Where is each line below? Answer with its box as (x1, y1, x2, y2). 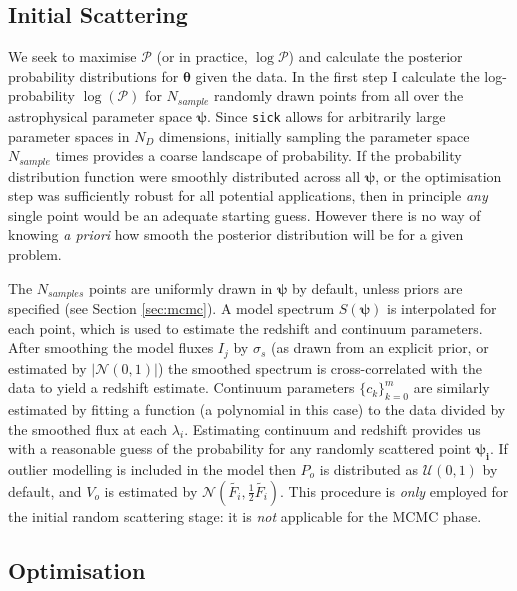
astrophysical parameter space (8, 105, 192, 126)
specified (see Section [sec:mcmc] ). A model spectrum (8, 297, 335, 318)
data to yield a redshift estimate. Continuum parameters (8, 377, 355, 398)
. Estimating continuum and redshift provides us (184, 418, 481, 439)
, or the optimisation (375, 165, 502, 186)
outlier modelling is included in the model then (8, 458, 296, 479)
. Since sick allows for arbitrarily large (206, 105, 446, 126)
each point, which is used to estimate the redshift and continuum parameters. (8, 317, 483, 338)
